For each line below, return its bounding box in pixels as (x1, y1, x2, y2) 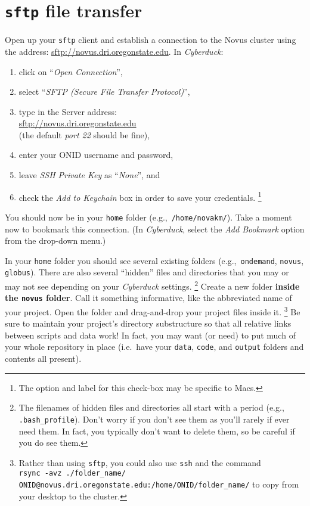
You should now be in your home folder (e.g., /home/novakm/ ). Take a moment (5, 210, 292, 223)
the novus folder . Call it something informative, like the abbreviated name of (5, 291, 292, 304)
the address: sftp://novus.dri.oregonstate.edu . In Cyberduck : (5, 45, 224, 57)
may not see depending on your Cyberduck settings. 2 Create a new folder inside (5, 278, 300, 292)
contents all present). (5, 352, 82, 365)
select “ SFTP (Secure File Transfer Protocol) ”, (18, 85, 190, 98)
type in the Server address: (18, 105, 117, 117)
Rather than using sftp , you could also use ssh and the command (18, 456, 261, 468)
